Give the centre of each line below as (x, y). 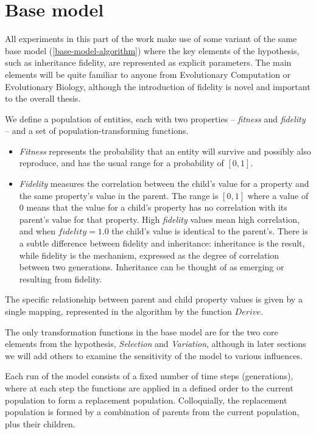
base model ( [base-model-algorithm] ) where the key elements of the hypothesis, (152, 50)
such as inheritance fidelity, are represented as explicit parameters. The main (148, 62)
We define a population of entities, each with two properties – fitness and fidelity (155, 118)
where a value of (278, 195)
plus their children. (40, 423)
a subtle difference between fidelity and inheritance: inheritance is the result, (162, 243)
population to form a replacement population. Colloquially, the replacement (146, 400)
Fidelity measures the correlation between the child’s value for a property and (164, 184)
